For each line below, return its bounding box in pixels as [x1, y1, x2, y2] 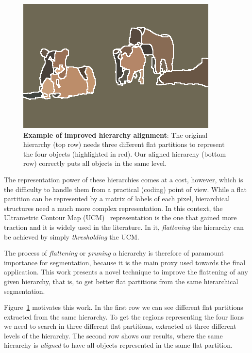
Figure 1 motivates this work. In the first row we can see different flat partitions [4, 302, 243, 312]
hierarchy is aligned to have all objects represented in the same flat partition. [4, 340, 233, 350]
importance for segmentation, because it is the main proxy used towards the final [4, 257, 246, 267]
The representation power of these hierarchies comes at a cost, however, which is [4, 174, 243, 184]
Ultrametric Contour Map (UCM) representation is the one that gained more [4, 212, 237, 223]
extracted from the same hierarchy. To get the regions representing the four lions [4, 311, 244, 321]
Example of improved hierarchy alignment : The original [23, 129, 208, 140]
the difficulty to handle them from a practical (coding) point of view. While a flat [4, 184, 247, 194]
